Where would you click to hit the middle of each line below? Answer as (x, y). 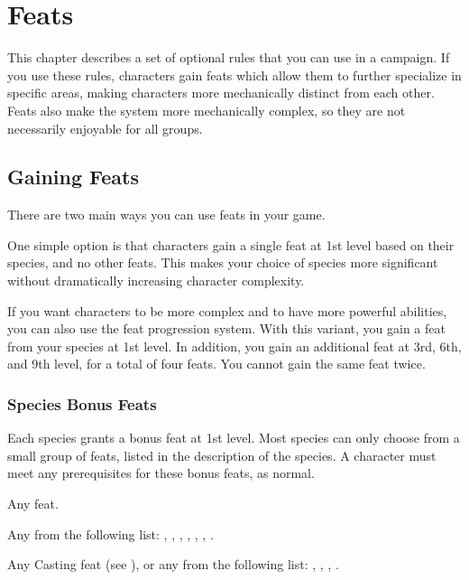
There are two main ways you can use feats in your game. (166, 215)
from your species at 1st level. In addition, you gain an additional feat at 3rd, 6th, (234, 346)
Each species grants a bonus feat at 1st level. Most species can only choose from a (234, 438)
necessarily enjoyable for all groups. (105, 128)
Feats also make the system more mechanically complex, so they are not (207, 110)
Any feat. (33, 504)
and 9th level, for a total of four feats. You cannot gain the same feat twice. (216, 364)
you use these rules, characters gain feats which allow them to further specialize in (234, 75)
